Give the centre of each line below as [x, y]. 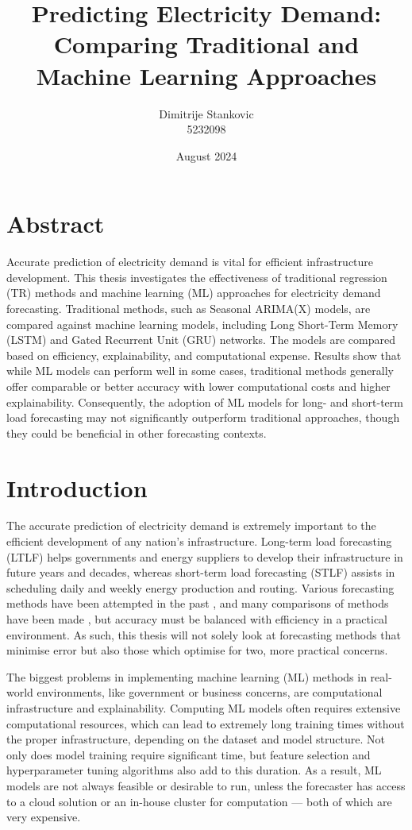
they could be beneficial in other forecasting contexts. [137, 432]
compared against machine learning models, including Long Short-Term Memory [202, 324]
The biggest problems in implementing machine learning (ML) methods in [187, 676]
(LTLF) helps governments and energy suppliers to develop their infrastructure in [205, 556]
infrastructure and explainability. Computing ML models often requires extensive [204, 708]
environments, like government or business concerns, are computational [210, 692]
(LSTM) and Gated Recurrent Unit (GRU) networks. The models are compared [201, 340]
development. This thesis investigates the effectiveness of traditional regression [197, 277]
